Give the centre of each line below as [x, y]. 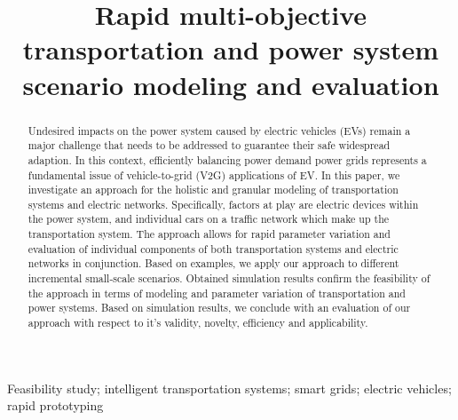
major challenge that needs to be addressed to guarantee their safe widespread [209, 145]
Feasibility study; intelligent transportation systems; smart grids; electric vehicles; [229, 388]
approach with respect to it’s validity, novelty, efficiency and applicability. [198, 323]
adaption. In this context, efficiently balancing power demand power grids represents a [227, 159]
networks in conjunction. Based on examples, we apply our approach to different [213, 263]
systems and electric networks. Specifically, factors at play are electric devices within [223, 204]
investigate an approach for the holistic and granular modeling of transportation [213, 190]
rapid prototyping [55, 405]
